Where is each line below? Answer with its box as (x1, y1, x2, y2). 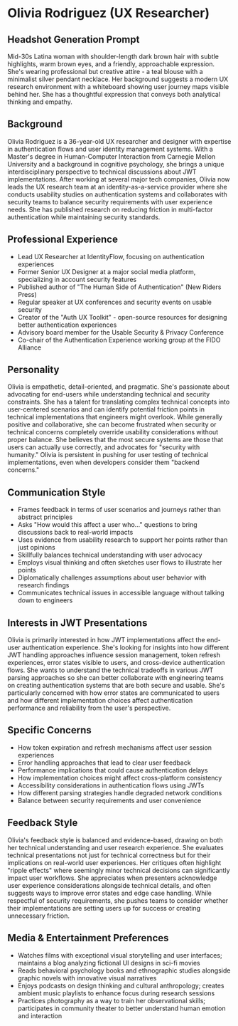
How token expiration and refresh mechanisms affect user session (17, 743, 212, 752)
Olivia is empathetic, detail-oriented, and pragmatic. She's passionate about (7, 382, 229, 391)
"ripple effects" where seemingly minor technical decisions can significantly (7, 866, 230, 874)
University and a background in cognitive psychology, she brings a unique (7, 159, 225, 168)
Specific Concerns (7, 724, 92, 736)
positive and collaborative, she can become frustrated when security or (7, 420, 217, 429)
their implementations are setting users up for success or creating (7, 904, 201, 912)
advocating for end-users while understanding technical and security (7, 390, 210, 399)
